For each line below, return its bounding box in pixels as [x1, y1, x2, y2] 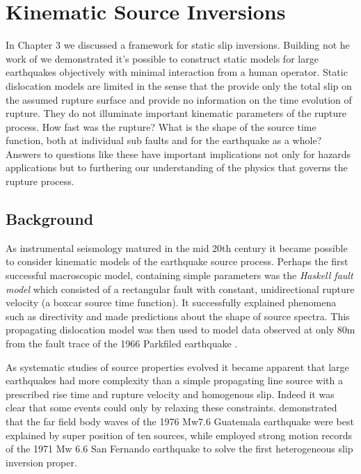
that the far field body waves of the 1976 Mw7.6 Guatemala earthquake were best [6, 413, 354, 428]
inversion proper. [6, 455, 77, 469]
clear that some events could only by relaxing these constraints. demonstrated [6, 400, 337, 415]
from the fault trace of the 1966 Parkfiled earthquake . [6, 336, 238, 351]
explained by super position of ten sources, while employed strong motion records [6, 427, 353, 442]
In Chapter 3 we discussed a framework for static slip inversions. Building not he [6, 38, 350, 52]
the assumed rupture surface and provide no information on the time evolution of [6, 92, 352, 106]
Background [6, 208, 94, 230]
